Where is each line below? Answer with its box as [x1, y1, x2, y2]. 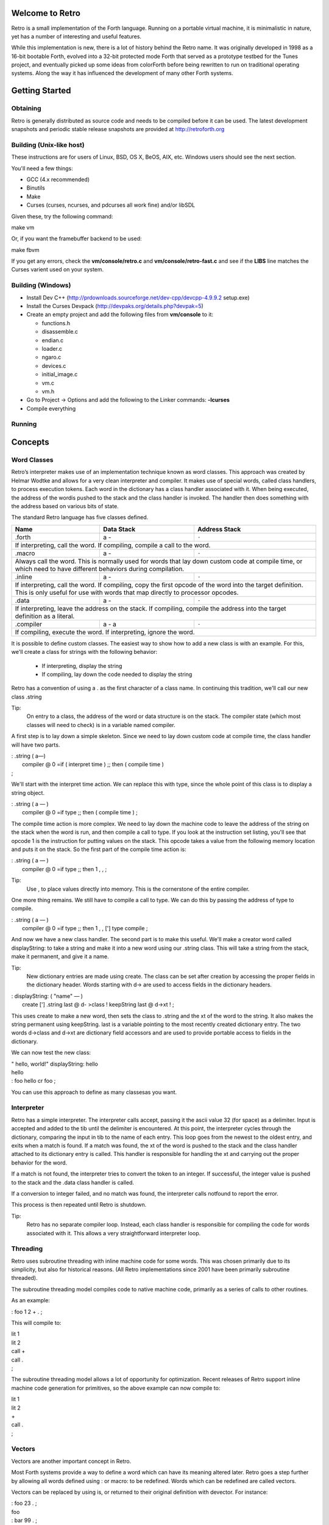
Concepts [11, 437, 49, 448]
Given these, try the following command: [11, 212, 113, 220]
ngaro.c [41, 354, 62, 361]
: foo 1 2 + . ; [11, 1308, 43, 1315]
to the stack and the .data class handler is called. [11, 1179, 134, 1186]
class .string [11, 693, 42, 700]
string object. [11, 789, 45, 796]
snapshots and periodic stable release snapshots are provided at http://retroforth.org [11, 126, 225, 133]
